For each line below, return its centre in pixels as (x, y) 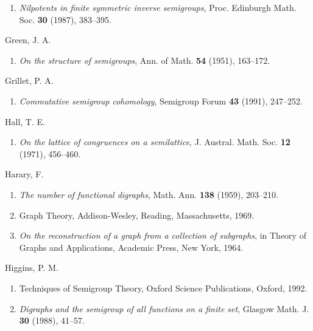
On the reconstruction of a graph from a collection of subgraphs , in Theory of (163, 235)
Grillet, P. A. (29, 80)
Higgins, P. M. (32, 268)
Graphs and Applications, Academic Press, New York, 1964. (131, 247)
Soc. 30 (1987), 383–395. (65, 19)
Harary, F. (24, 174)
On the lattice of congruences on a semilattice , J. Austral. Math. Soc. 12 (155, 142)
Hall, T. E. (25, 121)
